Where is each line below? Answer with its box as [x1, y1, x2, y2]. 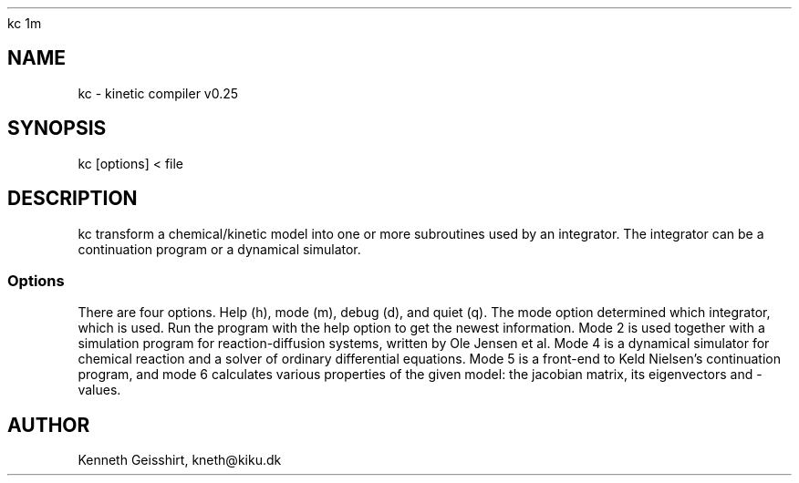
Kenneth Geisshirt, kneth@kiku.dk [78, 452, 282, 468]
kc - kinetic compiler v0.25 [78, 85, 239, 101]
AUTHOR [7, 413, 90, 437]
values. [78, 382, 121, 398]
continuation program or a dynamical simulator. [78, 241, 361, 257]
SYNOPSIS [7, 117, 107, 140]
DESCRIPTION [7, 187, 138, 211]
